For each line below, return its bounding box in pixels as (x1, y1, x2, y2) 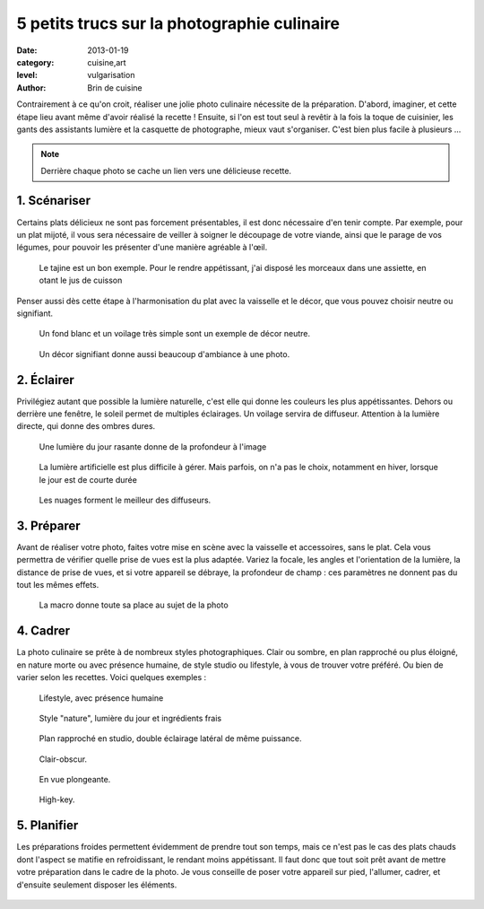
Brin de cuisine (87, 82, 143, 93)
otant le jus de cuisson (39, 275, 123, 286)
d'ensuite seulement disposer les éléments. (16, 879, 177, 890)
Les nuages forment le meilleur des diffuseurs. (39, 494, 212, 505)
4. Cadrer (16, 624, 71, 639)
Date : (16, 45, 38, 56)
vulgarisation (87, 70, 135, 81)
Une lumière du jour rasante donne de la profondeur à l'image (39, 441, 267, 452)
